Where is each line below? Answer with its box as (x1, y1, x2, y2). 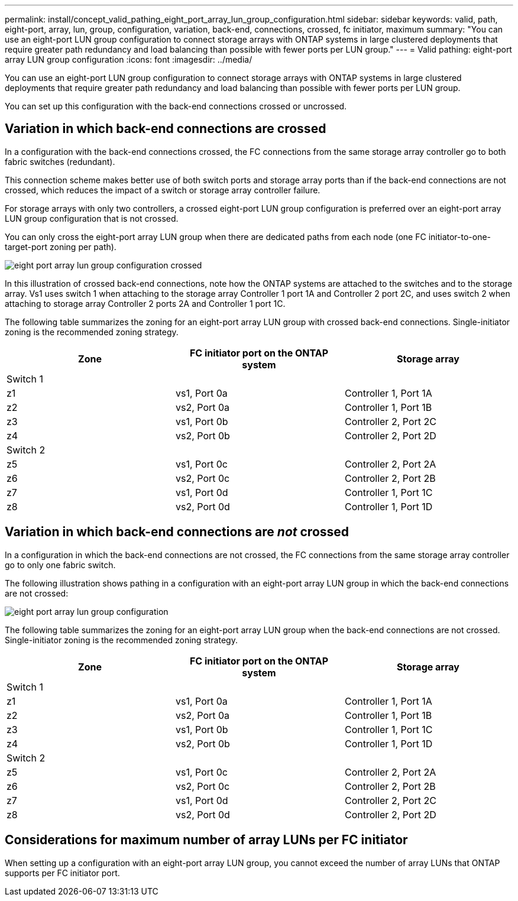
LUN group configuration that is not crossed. (5, 213, 179, 223)
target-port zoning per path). (5, 241, 116, 252)
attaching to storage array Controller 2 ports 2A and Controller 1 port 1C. (5, 298, 286, 309)
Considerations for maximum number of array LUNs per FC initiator (5, 832, 408, 848)
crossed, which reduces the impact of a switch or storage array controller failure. (5, 184, 320, 195)
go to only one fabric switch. (5, 559, 116, 570)
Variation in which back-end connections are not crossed (5, 524, 349, 540)
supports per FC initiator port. (5, 867, 120, 878)
